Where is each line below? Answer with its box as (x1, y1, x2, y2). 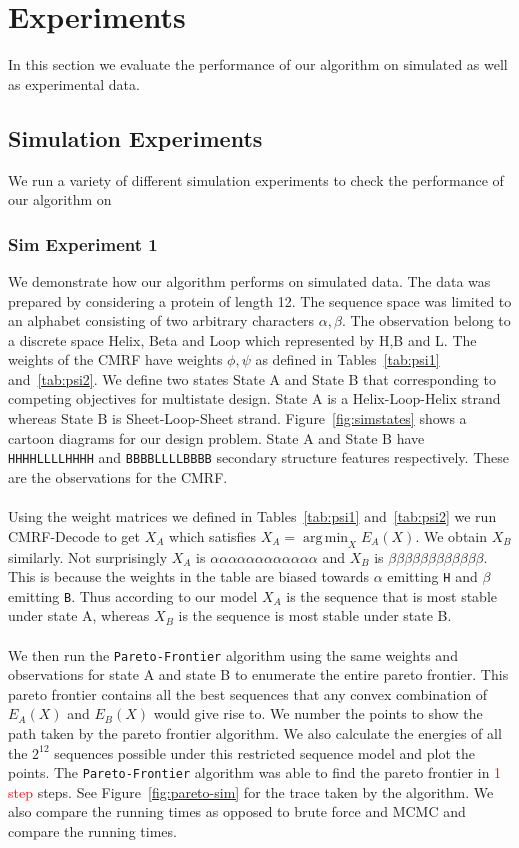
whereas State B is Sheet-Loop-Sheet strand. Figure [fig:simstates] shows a (8, 408, 467, 429)
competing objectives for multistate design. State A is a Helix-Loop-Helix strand (8, 388, 501, 409)
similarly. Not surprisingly (8, 546, 168, 567)
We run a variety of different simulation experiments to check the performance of (8, 169, 504, 190)
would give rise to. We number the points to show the (153, 703, 483, 724)
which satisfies (169, 525, 257, 546)
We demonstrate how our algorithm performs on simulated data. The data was (8, 270, 491, 291)
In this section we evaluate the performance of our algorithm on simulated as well (8, 54, 508, 75)
